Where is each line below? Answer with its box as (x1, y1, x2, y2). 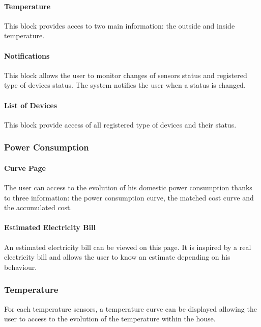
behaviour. (4, 261, 37, 272)
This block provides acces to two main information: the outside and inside (4, 20, 235, 31)
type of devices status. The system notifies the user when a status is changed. (4, 80, 246, 90)
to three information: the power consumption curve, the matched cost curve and (4, 192, 254, 203)
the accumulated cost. (4, 202, 72, 213)
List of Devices (4, 99, 57, 110)
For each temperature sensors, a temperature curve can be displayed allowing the (4, 303, 257, 314)
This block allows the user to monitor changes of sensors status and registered (4, 69, 247, 80)
